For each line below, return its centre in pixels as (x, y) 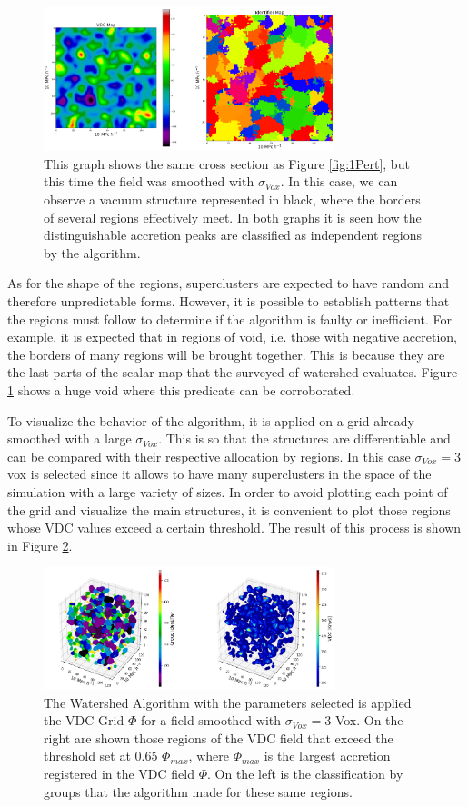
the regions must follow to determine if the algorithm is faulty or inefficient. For (230, 319)
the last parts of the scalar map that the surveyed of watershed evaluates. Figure (233, 372)
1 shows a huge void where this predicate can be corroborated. (181, 389)
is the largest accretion (327, 756)
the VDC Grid (84, 720)
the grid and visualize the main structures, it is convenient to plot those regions (229, 509)
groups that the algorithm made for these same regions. (198, 791)
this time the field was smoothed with (149, 181)
